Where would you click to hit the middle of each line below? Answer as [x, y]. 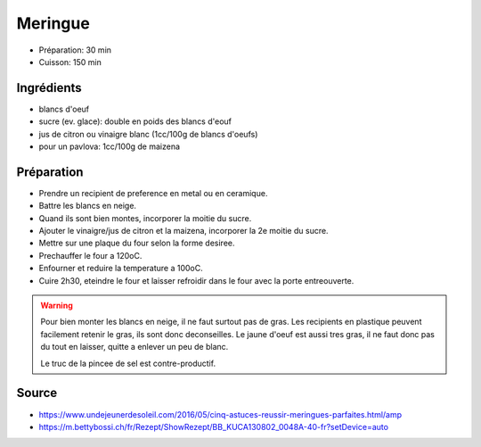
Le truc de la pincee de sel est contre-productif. [128, 363]
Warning [57, 306]
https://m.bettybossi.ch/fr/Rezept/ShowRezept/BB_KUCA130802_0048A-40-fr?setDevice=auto [214, 426]
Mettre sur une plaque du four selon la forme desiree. [137, 243]
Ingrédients [49, 88]
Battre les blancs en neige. [88, 206]
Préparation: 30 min [75, 50]
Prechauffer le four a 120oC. [90, 255]
